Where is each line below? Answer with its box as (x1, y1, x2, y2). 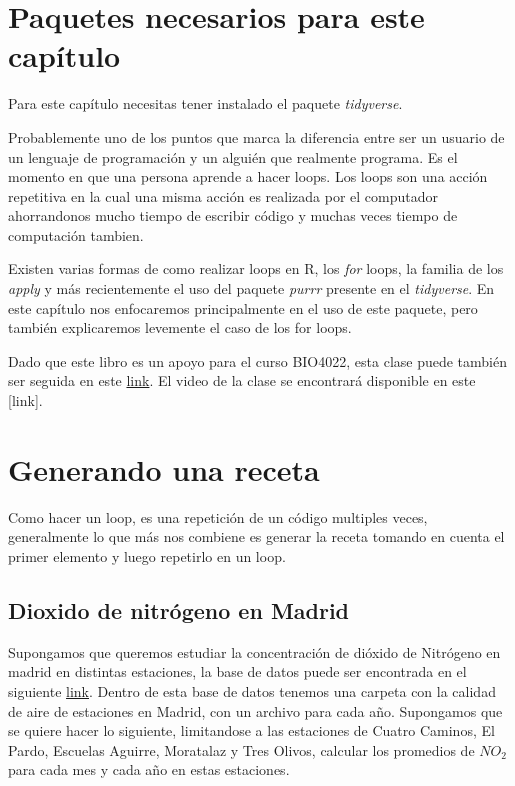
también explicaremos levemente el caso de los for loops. (8, 317, 352, 338)
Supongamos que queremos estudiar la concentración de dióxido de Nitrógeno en (8, 641, 501, 662)
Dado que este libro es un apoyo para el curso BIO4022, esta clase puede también (8, 350, 507, 371)
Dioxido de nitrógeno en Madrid (8, 594, 350, 625)
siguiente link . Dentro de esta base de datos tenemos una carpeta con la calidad (8, 680, 496, 701)
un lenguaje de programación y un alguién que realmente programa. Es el (8, 146, 458, 167)
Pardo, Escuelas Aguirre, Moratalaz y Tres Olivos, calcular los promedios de (8, 739, 475, 760)
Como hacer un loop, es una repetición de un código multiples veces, (8, 506, 428, 527)
